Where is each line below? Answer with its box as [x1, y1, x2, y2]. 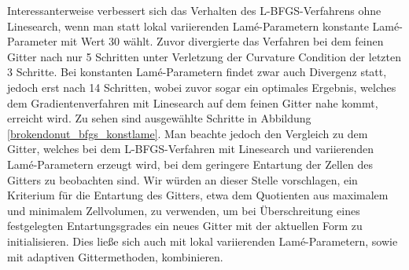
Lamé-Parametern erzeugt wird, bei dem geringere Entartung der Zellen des [7, 155, 373, 172]
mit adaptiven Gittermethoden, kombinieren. [7, 248, 223, 265]
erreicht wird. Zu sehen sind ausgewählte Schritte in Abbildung [7, 110, 311, 126]
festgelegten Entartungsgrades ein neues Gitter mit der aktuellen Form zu [7, 217, 363, 234]
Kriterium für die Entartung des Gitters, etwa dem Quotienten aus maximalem [7, 187, 389, 203]
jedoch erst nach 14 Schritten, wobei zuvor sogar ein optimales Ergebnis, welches [7, 78, 396, 95]
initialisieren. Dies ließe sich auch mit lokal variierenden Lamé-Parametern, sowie [7, 232, 398, 249]
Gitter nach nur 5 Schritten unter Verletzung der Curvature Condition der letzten [7, 48, 401, 64]
